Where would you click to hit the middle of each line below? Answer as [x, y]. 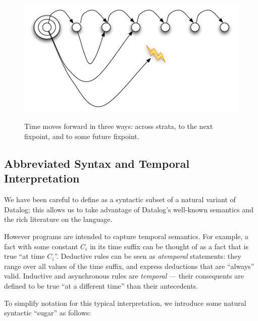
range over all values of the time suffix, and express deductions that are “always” [129, 266]
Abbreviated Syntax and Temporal [97, 163]
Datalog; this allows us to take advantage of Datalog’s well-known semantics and [129, 209]
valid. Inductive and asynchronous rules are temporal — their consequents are [124, 276]
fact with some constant [41, 246]
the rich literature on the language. [58, 219]
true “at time [24, 256]
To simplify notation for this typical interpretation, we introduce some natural [125, 303]
